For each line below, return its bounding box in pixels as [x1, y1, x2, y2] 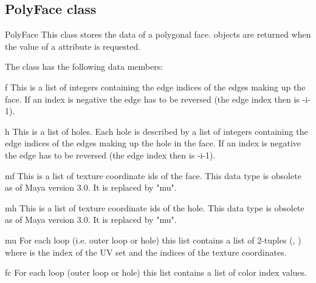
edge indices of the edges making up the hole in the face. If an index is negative [5, 137, 301, 149]
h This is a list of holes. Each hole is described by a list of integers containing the [5, 124, 308, 137]
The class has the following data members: [5, 60, 163, 73]
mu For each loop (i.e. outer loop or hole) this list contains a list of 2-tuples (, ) [5, 233, 301, 246]
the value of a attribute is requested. [5, 39, 141, 52]
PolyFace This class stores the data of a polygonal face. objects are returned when [5, 28, 311, 41]
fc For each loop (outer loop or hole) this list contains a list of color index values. [5, 266, 307, 279]
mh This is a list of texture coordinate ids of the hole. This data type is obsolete [5, 201, 304, 214]
